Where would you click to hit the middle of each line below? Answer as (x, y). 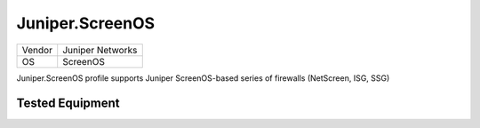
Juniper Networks (100, 50)
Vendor (37, 50)
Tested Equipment (68, 104)
